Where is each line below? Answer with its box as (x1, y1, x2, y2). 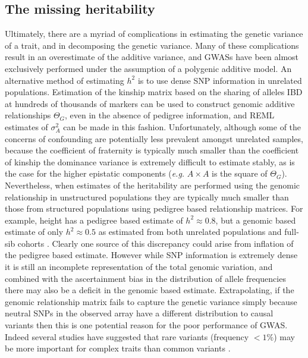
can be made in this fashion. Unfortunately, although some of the (63, 120, 301, 133)
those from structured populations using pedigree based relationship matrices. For (5, 202, 303, 215)
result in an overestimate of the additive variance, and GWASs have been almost (5, 51, 299, 63)
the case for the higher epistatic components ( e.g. (5, 167, 185, 180)
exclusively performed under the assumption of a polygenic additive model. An (5, 62, 292, 74)
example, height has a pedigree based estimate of (5, 213, 183, 226)
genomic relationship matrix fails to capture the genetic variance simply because (5, 295, 297, 307)
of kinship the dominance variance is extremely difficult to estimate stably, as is (5, 155, 295, 168)
